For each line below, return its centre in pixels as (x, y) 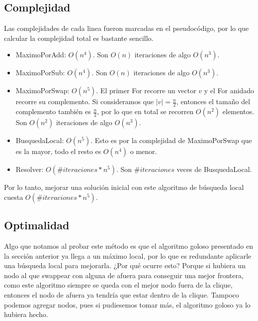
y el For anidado (229, 90)
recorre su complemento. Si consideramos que (85, 101)
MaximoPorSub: (40, 73)
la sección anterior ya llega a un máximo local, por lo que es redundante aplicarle (128, 255)
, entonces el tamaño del (213, 101)
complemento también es (53, 111)
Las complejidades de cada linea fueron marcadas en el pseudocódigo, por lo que (127, 28)
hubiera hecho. (26, 314)
